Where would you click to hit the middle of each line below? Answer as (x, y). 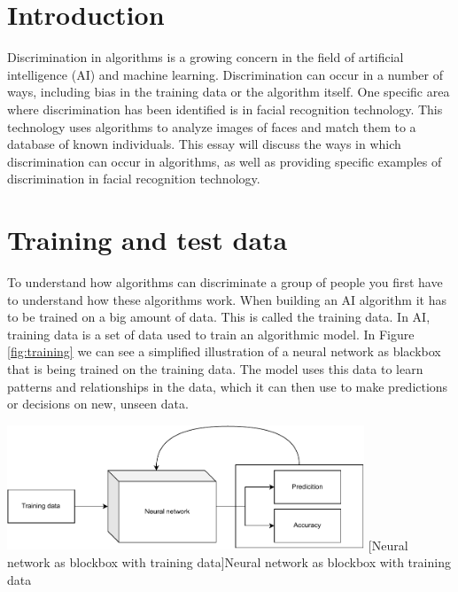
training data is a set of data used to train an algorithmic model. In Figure (211, 334)
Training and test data (147, 240)
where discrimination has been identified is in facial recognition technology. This (225, 109)
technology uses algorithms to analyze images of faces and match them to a (212, 126)
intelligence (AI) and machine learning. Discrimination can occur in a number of (225, 74)
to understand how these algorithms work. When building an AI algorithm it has (227, 299)
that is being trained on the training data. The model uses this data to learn (215, 368)
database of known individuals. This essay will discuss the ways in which (204, 144)
